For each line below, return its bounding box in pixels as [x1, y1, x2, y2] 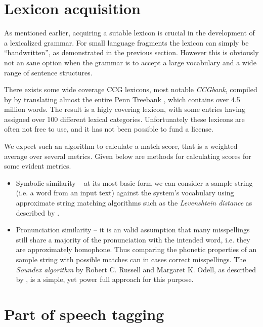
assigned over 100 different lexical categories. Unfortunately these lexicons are [4, 113, 245, 124]
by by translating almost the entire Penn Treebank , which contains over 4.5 [4, 94, 240, 104]
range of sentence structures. [4, 67, 93, 77]
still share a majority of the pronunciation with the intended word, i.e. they [16, 234, 250, 244]
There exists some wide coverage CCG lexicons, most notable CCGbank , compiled [4, 84, 257, 95]
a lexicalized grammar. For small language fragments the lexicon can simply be [4, 37, 249, 48]
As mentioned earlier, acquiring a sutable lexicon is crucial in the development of [4, 27, 255, 38]
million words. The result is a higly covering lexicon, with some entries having [4, 104, 245, 114]
